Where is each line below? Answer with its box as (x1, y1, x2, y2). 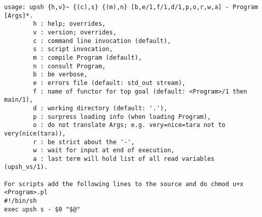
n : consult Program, (33, 62, 106, 70)
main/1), (4, 96, 33, 104)
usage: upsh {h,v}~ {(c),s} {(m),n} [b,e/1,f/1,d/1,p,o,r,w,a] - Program (4, 4, 258, 11)
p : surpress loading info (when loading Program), (33, 113, 211, 120)
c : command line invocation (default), (33, 37, 171, 45)
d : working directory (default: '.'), (33, 104, 168, 112)
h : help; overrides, (33, 20, 106, 28)
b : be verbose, (33, 71, 88, 78)
